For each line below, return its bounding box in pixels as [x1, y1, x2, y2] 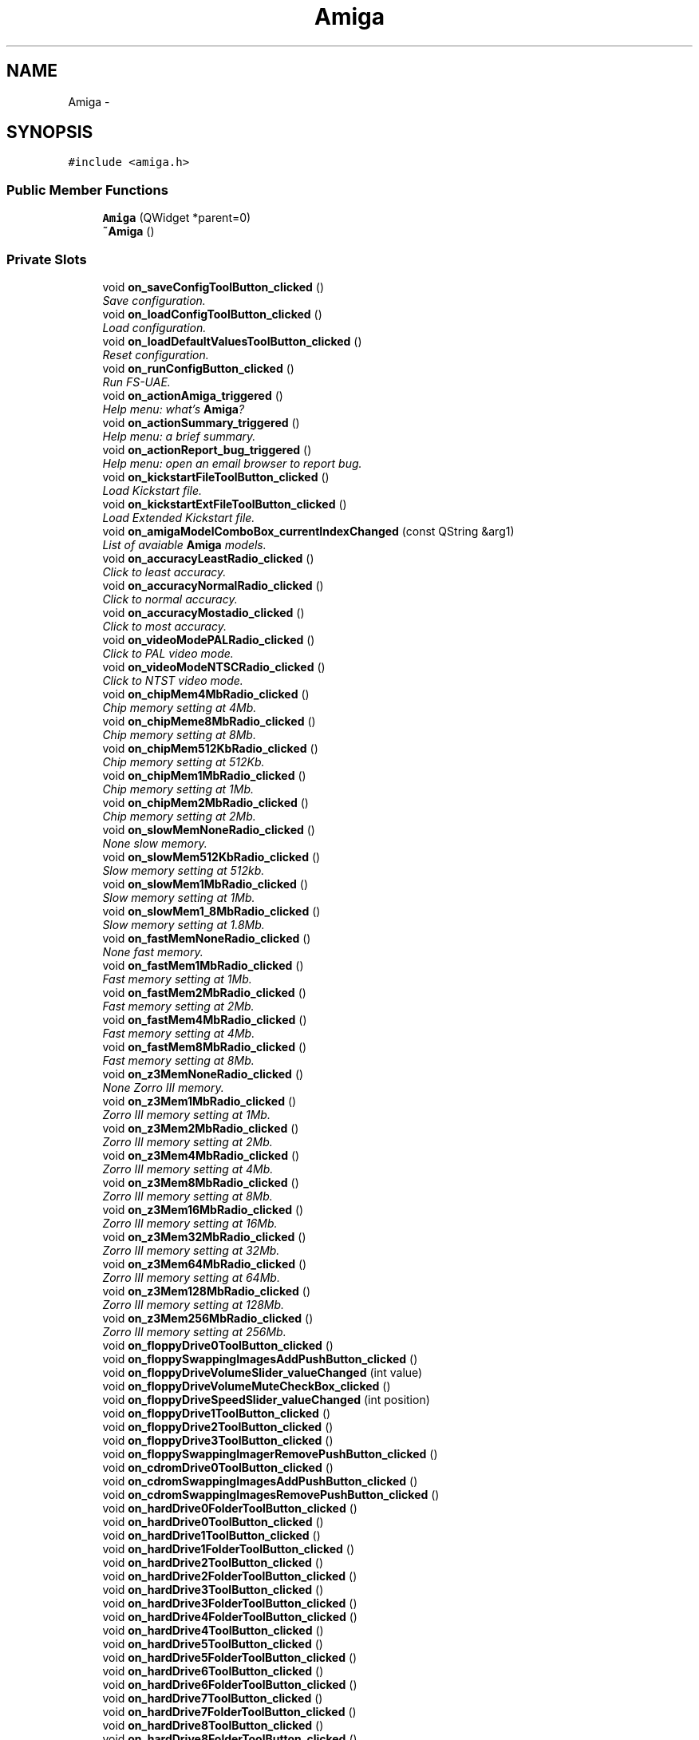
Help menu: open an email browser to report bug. [102, 456, 362, 470]
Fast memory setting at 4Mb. [102, 1026, 255, 1040]
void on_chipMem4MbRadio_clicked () [102, 686, 310, 701]
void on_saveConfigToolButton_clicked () [102, 279, 325, 294]
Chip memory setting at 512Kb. [102, 754, 265, 769]
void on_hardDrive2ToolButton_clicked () [102, 1555, 324, 1569]
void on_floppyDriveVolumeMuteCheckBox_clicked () [102, 1378, 391, 1393]
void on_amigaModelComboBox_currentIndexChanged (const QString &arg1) [102, 524, 515, 538]
